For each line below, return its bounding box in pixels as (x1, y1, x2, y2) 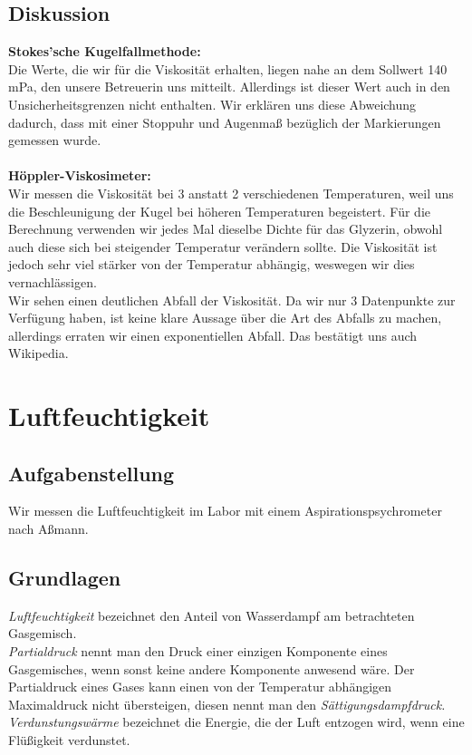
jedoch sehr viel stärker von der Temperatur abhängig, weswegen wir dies (8, 255, 415, 274)
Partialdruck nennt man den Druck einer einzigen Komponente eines (8, 642, 388, 661)
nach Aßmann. (8, 519, 89, 538)
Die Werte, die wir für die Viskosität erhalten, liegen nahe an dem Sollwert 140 (8, 59, 448, 78)
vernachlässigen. (8, 272, 97, 291)
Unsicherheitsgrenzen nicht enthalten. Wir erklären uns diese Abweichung (8, 94, 417, 113)
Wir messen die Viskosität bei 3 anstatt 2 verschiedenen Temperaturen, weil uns (8, 183, 454, 202)
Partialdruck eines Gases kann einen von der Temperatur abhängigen (8, 677, 392, 696)
